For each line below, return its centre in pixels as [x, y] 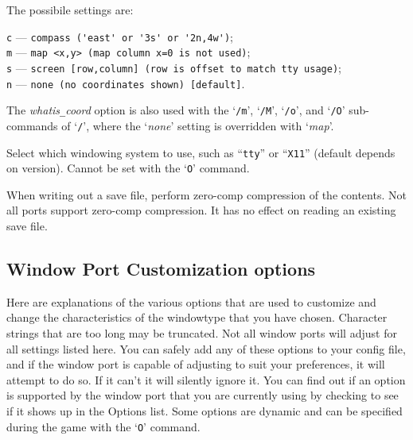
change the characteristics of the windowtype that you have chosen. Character [197, 317]
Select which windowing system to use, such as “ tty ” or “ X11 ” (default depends [201, 152]
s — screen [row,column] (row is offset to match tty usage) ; [174, 67]
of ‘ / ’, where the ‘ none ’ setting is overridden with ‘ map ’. [198, 125]
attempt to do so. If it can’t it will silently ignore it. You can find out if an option [206, 379]
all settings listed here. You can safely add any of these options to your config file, [206, 348]
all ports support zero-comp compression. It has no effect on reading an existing [201, 210]
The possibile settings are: [70, 10]
